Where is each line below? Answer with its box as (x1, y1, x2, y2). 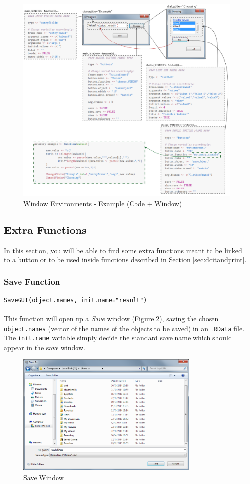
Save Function (4, 275, 60, 287)
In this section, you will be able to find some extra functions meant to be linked (4, 245, 242, 255)
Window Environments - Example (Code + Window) (23, 198, 182, 208)
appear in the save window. (4, 342, 85, 353)
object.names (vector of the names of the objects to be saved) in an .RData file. (4, 323, 245, 333)
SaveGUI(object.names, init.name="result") (4, 296, 147, 304)
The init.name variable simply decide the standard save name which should (4, 333, 232, 343)
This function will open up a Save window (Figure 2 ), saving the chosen (4, 314, 219, 324)
